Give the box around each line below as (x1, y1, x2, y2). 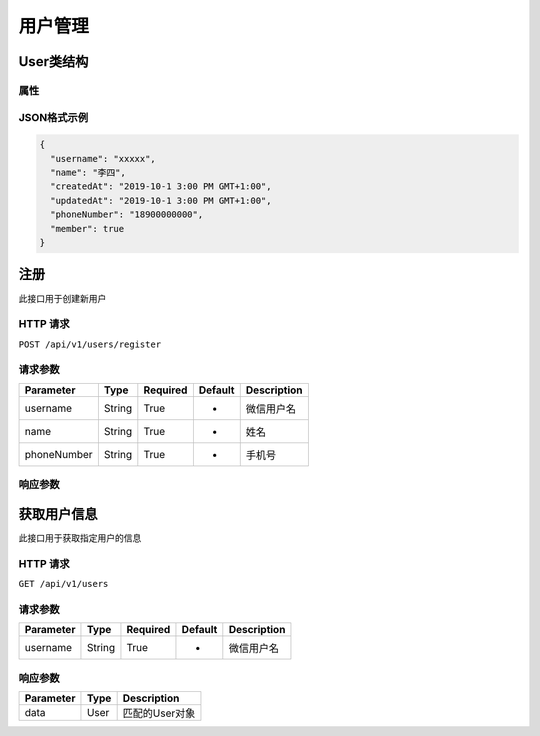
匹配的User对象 (122, 706, 196, 720)
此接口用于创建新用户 (18, 292, 107, 304)
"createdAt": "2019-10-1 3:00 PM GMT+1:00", (50, 181, 272, 192)
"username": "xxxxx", (50, 153, 157, 164)
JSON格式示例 (18, 110, 89, 124)
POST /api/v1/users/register (18, 338, 162, 350)
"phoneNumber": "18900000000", (50, 209, 204, 220)
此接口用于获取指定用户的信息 (18, 531, 142, 544)
